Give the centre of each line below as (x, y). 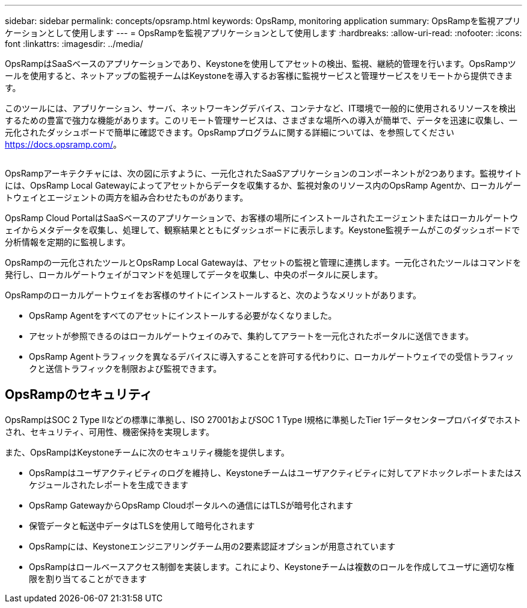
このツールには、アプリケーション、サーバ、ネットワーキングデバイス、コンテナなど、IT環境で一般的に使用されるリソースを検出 (260, 108)
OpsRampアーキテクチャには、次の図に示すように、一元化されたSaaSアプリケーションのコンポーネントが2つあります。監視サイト (263, 173)
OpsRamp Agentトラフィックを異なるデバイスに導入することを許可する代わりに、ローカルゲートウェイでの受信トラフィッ (272, 356)
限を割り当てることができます (88, 578)
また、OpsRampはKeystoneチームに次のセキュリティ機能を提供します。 (147, 452)
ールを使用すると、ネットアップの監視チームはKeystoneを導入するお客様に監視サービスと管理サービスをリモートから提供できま (259, 76)
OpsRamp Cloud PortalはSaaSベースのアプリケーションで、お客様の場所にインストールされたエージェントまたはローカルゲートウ (262, 218)
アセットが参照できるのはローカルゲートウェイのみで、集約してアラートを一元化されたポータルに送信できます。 (251, 336)
